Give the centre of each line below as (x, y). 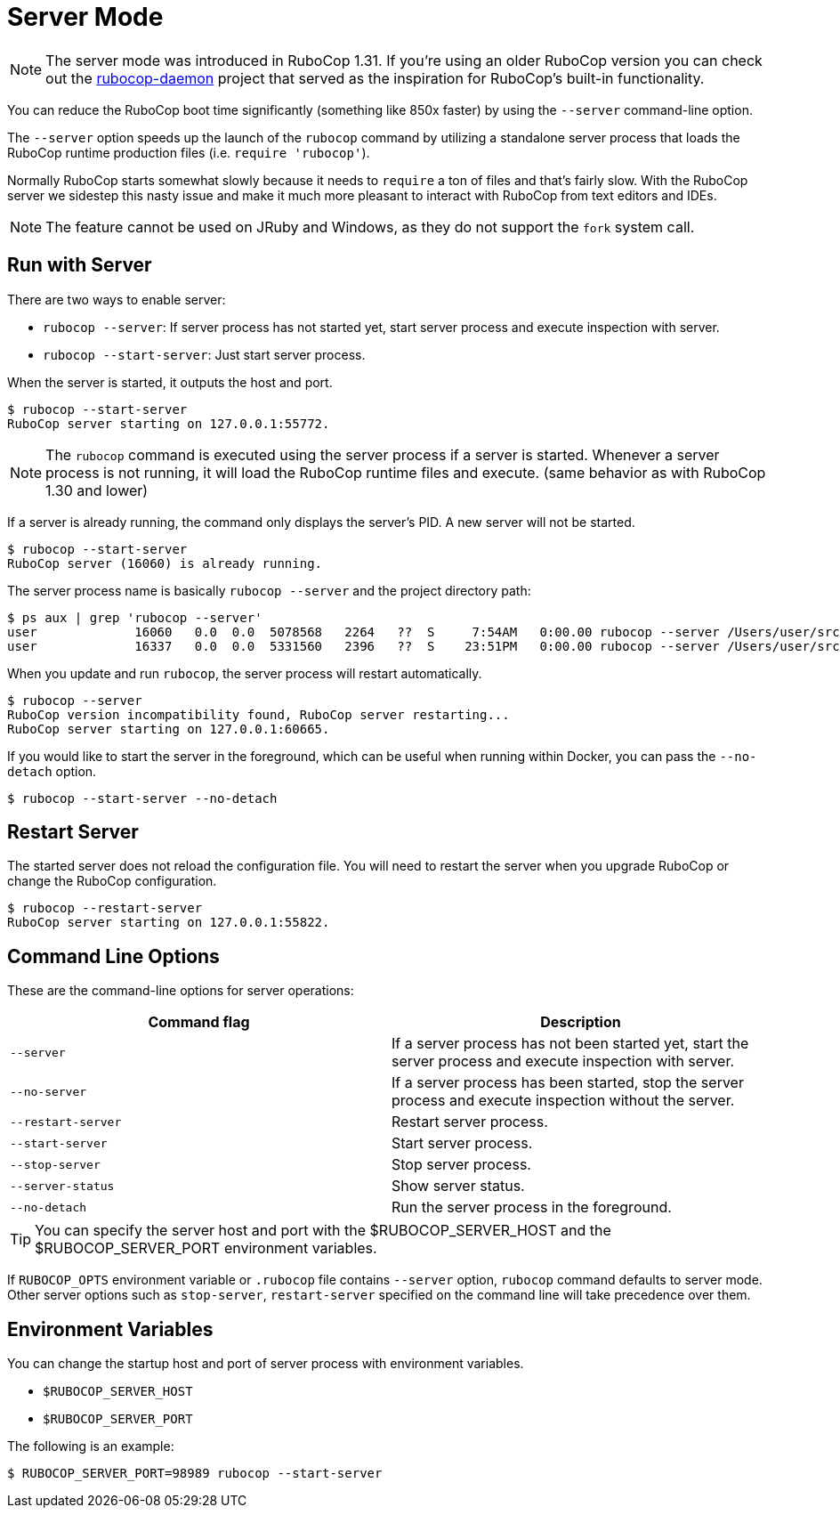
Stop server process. (461, 1165)
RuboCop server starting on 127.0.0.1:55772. (169, 423)
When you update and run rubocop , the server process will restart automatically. (245, 673)
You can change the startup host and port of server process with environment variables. (266, 1364)
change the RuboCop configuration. (112, 881)
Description (581, 1022)
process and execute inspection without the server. (563, 1101)
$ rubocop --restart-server (105, 908)
